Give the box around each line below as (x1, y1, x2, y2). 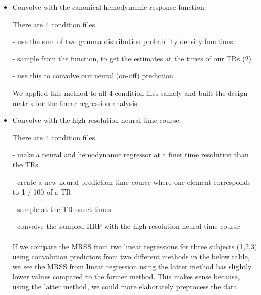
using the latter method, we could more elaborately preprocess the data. (12, 281, 240, 291)
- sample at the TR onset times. (12, 203, 113, 214)
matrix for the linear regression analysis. (12, 97, 139, 108)
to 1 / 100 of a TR (12, 186, 71, 197)
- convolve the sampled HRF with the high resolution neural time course (12, 221, 240, 231)
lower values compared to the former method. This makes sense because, (12, 271, 240, 282)
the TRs (12, 159, 38, 170)
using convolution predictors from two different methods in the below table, (12, 251, 250, 262)
